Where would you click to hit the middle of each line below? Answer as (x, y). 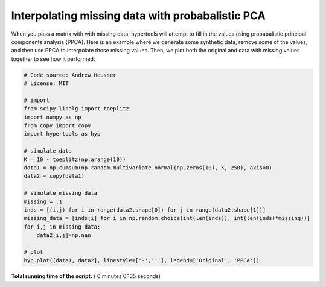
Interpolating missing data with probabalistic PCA (138, 16)
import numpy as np (53, 117)
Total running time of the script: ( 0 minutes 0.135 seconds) (86, 276)
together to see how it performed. (53, 59)
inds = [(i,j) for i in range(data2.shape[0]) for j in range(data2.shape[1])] (145, 210)
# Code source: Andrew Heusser (70, 75)
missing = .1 (43, 201)
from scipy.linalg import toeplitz (76, 109)
